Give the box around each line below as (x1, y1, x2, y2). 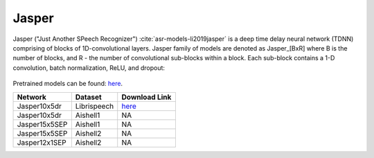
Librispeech (75, 101, 114, 111)
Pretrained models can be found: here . (12, 80, 123, 88)
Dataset (75, 92, 102, 102)
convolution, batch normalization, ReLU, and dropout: (12, 63, 166, 72)
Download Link (121, 92, 172, 102)
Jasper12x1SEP (17, 137, 67, 147)
